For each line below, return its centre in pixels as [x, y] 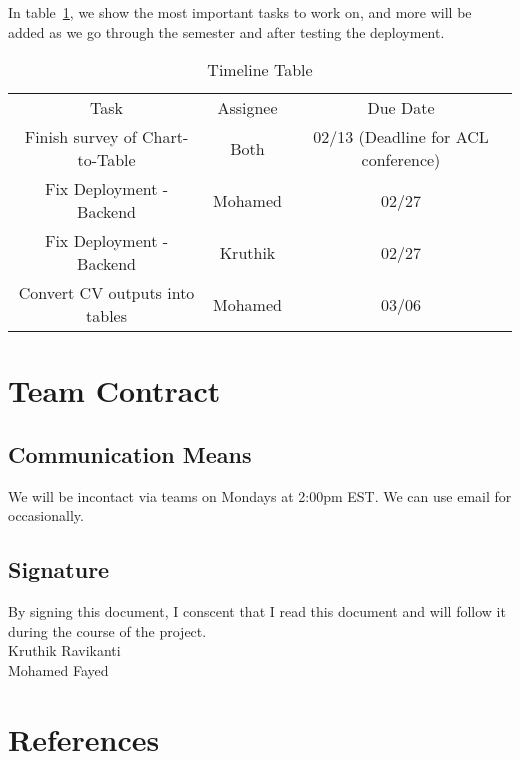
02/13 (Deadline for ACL [401, 137]
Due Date [401, 108]
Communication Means [130, 453]
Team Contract [114, 390]
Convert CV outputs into [106, 293]
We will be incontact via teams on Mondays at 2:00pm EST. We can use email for [260, 495]
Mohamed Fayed [58, 669]
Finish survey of [80, 137]
